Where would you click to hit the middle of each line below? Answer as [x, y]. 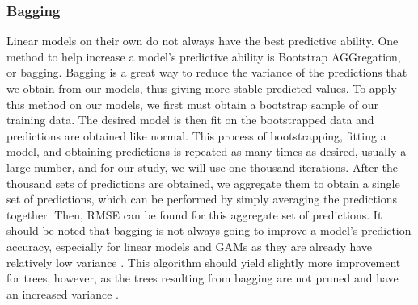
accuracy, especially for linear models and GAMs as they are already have [190, 246]
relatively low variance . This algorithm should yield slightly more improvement [204, 262]
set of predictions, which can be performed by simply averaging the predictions [202, 199]
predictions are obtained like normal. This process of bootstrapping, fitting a [196, 135]
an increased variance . [63, 293]
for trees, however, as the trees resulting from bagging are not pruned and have [203, 278]
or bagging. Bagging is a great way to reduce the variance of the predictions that [207, 72]
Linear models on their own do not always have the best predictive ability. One [203, 41]
